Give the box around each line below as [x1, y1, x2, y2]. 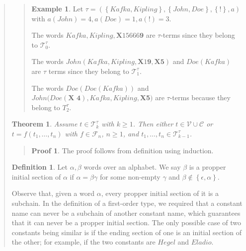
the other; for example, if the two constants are [11, 237, 156, 247]
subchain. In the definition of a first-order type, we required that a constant [11, 197, 243, 208]
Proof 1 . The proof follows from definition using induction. [31, 145, 214, 155]
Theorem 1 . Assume [11, 119, 78, 129]
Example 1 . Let [31, 3, 83, 13]
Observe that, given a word [11, 188, 95, 198]
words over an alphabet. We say [83, 162, 181, 172]
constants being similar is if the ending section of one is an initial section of [11, 227, 242, 237]
